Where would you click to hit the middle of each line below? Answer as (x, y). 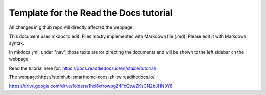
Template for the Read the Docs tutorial (91, 13)
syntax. (17, 43)
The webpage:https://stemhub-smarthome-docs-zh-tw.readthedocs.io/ (82, 77)
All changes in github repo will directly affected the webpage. (71, 27)
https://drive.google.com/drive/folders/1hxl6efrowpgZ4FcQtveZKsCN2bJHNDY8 (91, 86)
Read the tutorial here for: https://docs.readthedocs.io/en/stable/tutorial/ (83, 68)
